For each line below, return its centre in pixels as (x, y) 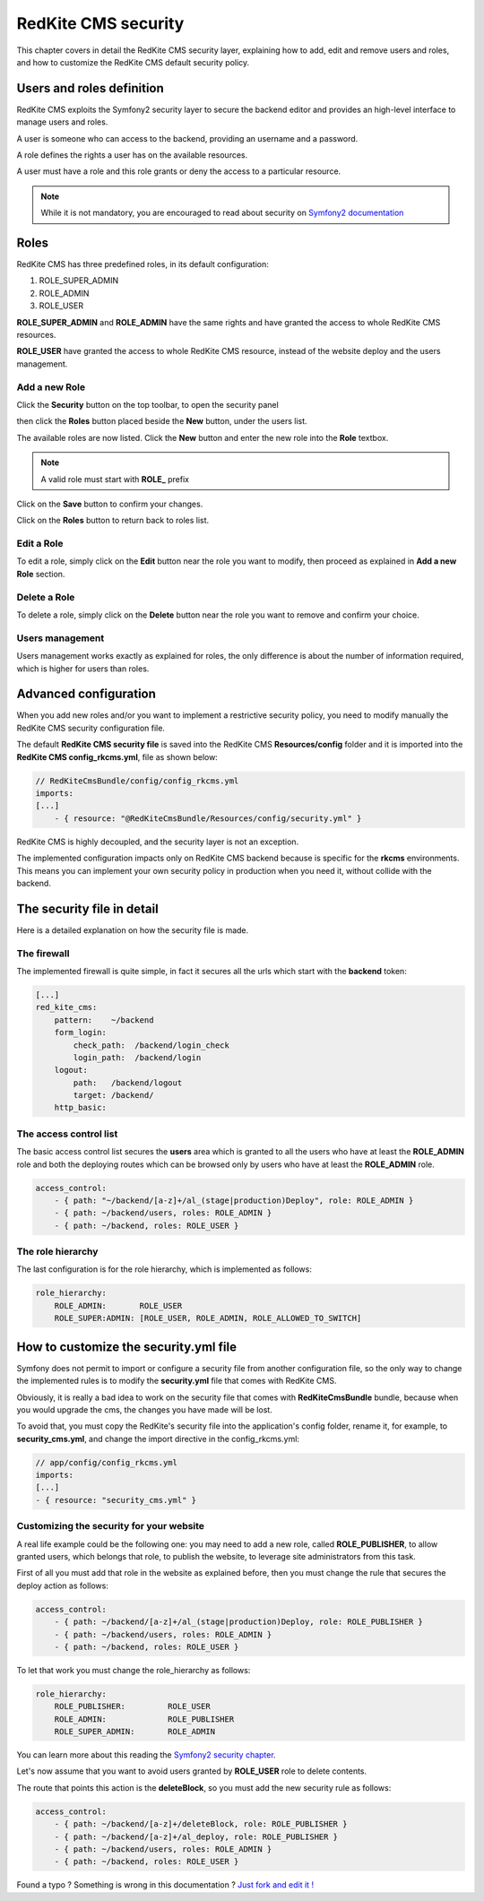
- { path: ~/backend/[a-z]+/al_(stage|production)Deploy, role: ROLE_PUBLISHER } (238, 1622)
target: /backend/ (113, 1095)
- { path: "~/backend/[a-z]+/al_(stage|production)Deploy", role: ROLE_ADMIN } (234, 1200)
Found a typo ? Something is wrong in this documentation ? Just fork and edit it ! (165, 1885)
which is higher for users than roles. (83, 669)
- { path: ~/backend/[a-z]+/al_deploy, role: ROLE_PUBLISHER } (196, 1836)
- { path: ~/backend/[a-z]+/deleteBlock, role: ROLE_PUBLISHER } (201, 1824)
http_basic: (81, 1108)
